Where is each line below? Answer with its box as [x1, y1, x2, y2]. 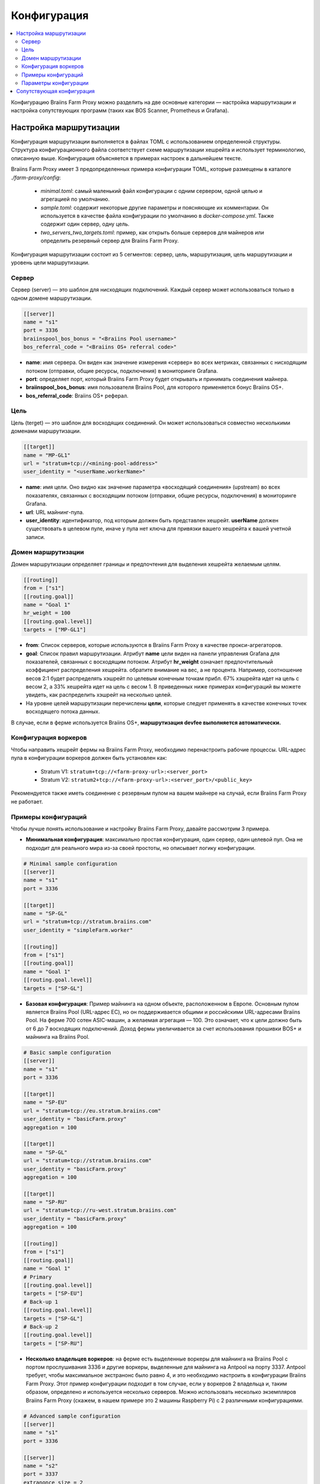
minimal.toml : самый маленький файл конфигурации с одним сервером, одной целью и [40, 187, 263, 194]
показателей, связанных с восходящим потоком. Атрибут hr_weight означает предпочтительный [25, 658, 273, 665]
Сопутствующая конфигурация [16, 88, 95, 95]
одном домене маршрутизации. [11, 294, 92, 302]
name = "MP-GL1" [23, 452, 71, 458]
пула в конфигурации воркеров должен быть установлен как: [11, 754, 167, 762]
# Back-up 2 [23, 1323, 59, 1330]
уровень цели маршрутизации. [11, 259, 90, 267]
